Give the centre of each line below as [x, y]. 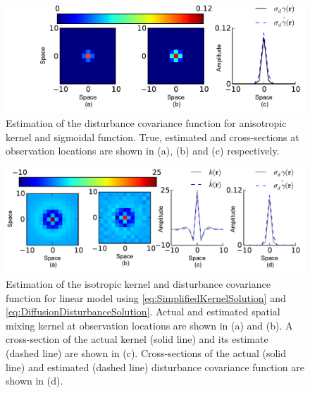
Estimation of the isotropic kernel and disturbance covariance [138, 284]
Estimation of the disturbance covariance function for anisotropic [146, 122]
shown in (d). [35, 381]
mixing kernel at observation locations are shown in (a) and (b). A [149, 325]
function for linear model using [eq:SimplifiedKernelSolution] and [146, 297]
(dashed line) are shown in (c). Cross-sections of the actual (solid [146, 353]
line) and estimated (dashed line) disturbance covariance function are [155, 367]
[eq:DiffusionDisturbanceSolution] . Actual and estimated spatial [143, 312]
